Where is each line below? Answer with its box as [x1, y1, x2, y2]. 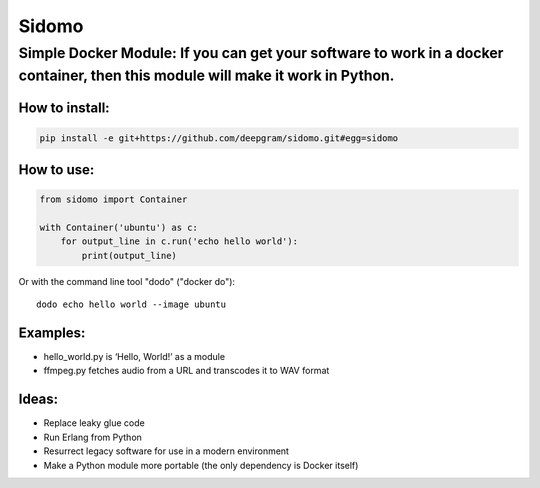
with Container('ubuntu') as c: [39, 222, 199, 234]
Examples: [18, 325, 86, 341]
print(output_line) [81, 250, 177, 261]
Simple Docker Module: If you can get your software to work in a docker [18, 44, 504, 62]
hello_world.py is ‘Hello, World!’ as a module [43, 351, 225, 363]
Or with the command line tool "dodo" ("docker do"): [18, 275, 235, 287]
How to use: [18, 161, 95, 179]
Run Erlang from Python [43, 431, 142, 443]
